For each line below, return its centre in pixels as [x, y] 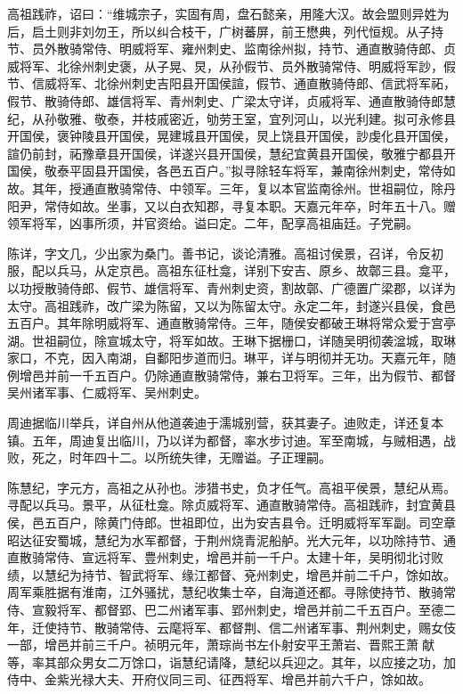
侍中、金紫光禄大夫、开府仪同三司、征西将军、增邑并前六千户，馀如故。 [219, 679]
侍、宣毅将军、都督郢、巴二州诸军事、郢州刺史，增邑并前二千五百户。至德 [225, 609]
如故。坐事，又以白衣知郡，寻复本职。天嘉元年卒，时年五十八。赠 [262, 205]
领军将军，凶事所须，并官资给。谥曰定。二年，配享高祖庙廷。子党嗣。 [213, 223]
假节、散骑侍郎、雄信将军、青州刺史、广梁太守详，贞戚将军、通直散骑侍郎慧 [231, 100]
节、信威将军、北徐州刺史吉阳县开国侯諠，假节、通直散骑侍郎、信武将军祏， [231, 83]
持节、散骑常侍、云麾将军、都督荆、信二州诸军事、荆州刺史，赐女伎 [256, 627]
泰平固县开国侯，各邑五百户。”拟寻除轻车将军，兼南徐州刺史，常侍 [250, 171]
